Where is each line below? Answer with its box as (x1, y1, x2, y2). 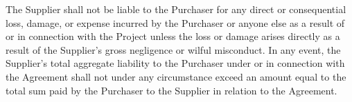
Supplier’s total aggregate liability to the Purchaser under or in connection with (6, 56, 345, 70)
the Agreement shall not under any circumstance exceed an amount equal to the (6, 69, 346, 83)
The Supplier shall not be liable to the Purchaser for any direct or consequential (6, 2, 346, 16)
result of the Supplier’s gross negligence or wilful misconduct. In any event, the (6, 42, 341, 57)
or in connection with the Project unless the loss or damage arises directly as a (6, 29, 340, 43)
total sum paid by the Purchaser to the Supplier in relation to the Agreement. (6, 83, 337, 97)
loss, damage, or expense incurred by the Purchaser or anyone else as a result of (6, 15, 345, 30)
